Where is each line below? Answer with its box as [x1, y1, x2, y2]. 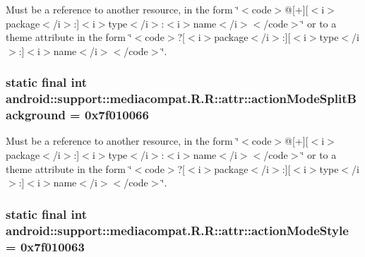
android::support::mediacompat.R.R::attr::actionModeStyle [6, 221, 349, 239]
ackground [6, 106, 66, 124]
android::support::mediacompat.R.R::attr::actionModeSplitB [6, 90, 357, 107]
